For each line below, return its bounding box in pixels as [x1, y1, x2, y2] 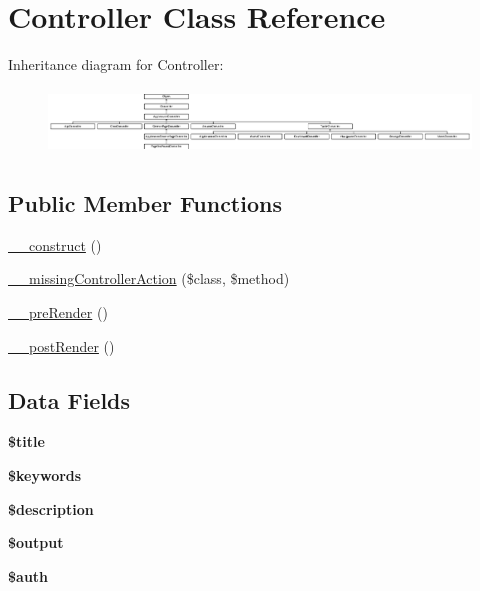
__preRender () [8, 301, 108, 322]
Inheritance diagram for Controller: [8, 54, 224, 75]
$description [8, 498, 94, 519]
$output [8, 532, 64, 553]
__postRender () [8, 335, 115, 356]
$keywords [8, 464, 82, 485]
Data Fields [8, 384, 131, 415]
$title [8, 431, 45, 452]
